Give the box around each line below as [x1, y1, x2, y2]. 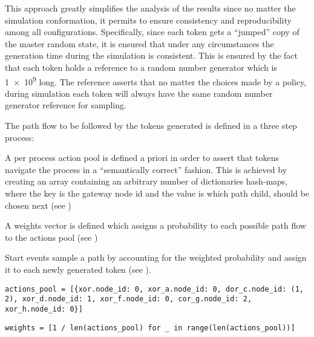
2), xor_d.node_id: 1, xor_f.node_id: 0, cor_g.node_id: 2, [5, 295, 252, 304]
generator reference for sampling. [5, 99, 126, 111]
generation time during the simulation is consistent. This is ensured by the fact [5, 49, 298, 62]
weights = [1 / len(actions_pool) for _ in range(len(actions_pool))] [5, 323, 295, 332]
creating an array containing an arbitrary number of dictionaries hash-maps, [5, 175, 288, 188]
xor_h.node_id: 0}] [5, 304, 83, 313]
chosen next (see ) [5, 198, 71, 211]
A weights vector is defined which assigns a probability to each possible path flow [5, 219, 306, 232]
